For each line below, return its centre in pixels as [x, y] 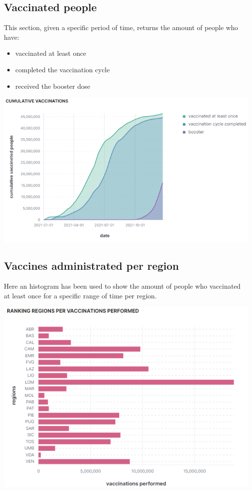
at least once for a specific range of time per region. [80, 295]
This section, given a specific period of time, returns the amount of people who [121, 27]
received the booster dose [53, 86]
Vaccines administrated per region [92, 266]
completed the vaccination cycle [63, 69]
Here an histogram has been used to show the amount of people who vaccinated [122, 286]
